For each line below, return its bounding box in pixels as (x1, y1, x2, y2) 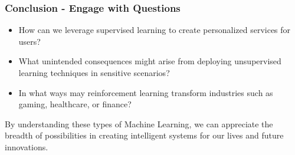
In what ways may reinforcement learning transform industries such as (18, 86, 273, 98)
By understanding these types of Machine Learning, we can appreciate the (5, 117, 273, 130)
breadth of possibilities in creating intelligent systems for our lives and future (5, 129, 284, 141)
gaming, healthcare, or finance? (18, 98, 132, 110)
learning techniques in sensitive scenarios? (18, 67, 170, 78)
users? (18, 35, 41, 47)
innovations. (5, 140, 48, 153)
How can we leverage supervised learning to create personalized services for (18, 24, 291, 36)
